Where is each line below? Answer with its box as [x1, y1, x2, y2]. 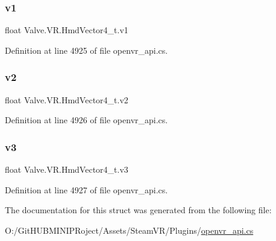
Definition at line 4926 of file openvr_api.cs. [5, 114, 168, 126]
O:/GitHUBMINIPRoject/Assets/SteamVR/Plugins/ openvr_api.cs [5, 223, 254, 236]
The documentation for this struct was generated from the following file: [5, 204, 272, 216]
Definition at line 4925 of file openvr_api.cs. [5, 43, 168, 56]
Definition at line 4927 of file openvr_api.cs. [5, 183, 168, 196]
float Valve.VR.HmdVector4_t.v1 [5, 24, 128, 36]
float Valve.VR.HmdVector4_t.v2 [5, 93, 128, 106]
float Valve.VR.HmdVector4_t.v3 [5, 163, 128, 176]
